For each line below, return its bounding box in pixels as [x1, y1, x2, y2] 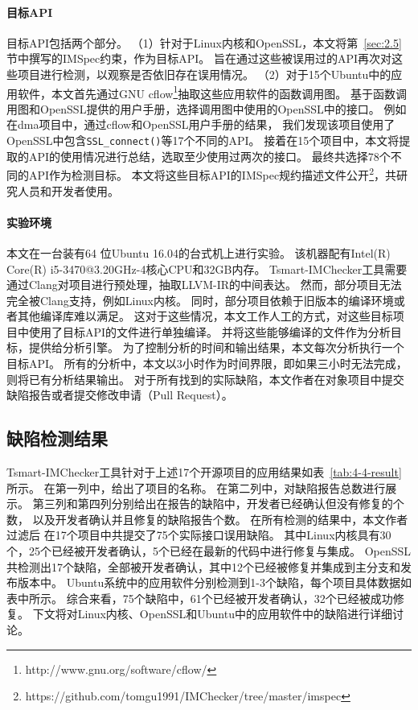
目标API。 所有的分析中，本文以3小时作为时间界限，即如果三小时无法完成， [6, 355, 408, 372]
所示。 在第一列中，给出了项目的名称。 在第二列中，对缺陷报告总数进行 [6, 479, 386, 496]
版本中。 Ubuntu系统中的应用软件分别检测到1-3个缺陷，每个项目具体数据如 [17, 574, 412, 591]
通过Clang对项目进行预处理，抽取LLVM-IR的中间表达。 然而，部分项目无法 [6, 276, 402, 293]
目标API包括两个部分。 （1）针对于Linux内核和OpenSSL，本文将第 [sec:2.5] [6, 34, 402, 51]
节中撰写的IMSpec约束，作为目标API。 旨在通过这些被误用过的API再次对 [6, 50, 392, 67]
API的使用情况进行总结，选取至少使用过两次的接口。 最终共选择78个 [28, 147, 391, 164]
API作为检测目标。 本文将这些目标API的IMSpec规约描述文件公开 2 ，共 [28, 164, 396, 183]
